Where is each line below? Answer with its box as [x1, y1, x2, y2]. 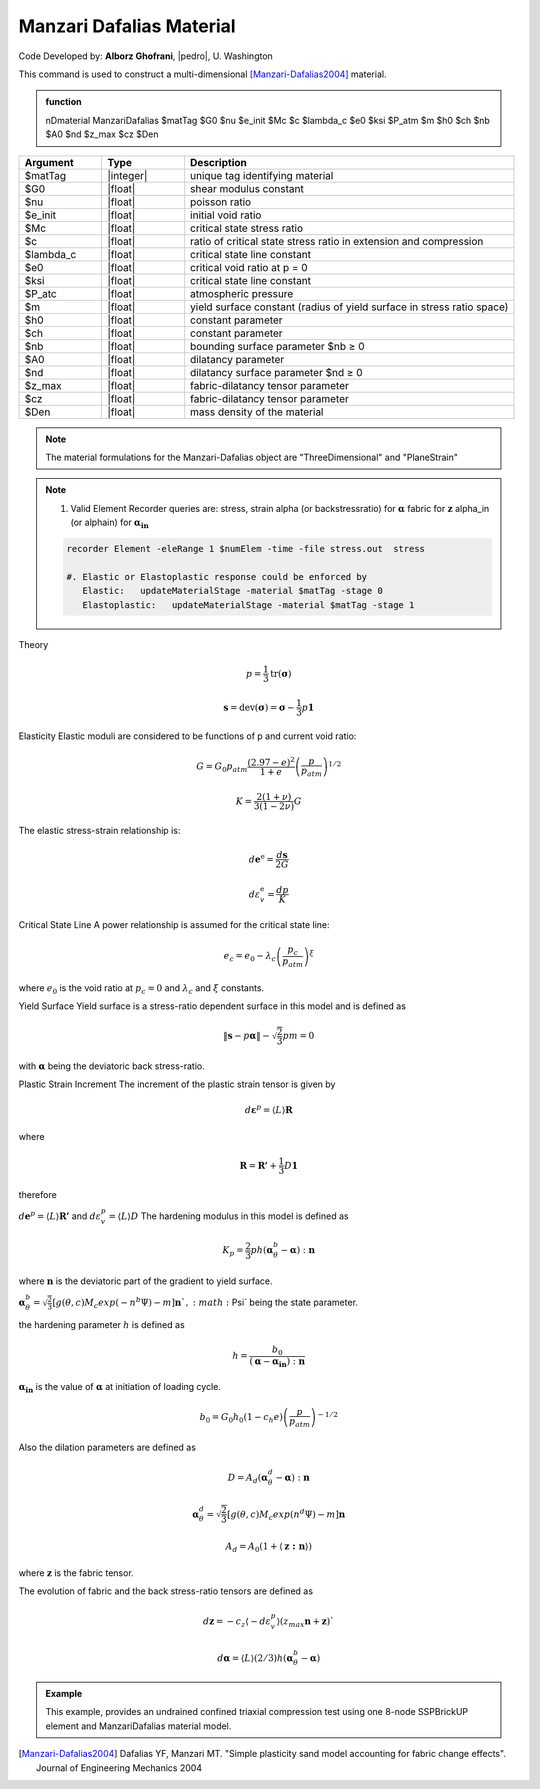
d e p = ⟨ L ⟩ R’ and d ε [18, 1209, 102, 1222]
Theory [18, 638, 49, 650]
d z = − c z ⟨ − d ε [202, 1615, 272, 1629]
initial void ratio [190, 208, 262, 222]
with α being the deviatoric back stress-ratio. [18, 1060, 205, 1072]
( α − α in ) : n [249, 1355, 305, 1369]
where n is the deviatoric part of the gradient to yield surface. [18, 1275, 273, 1287]
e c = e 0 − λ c [223, 950, 277, 964]
